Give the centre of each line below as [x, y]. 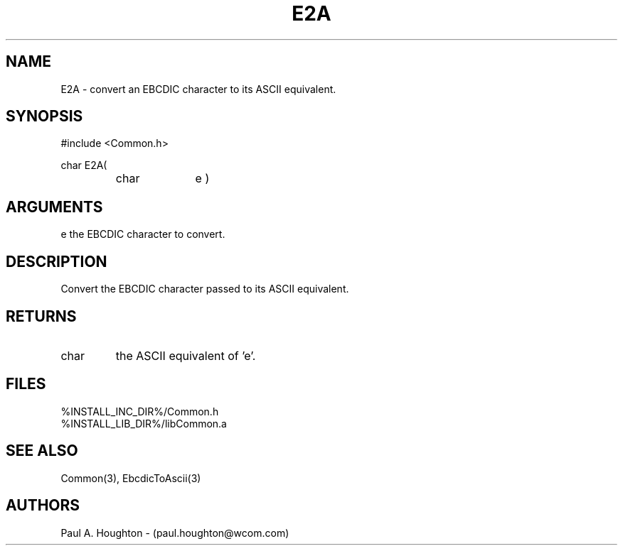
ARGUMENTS [54, 207]
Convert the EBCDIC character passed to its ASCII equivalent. [205, 289]
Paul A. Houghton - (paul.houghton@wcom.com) [175, 533]
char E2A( [84, 165]
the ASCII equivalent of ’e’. [186, 355]
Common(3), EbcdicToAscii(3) [131, 478]
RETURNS [41, 316]
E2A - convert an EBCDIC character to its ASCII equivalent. [198, 89]
